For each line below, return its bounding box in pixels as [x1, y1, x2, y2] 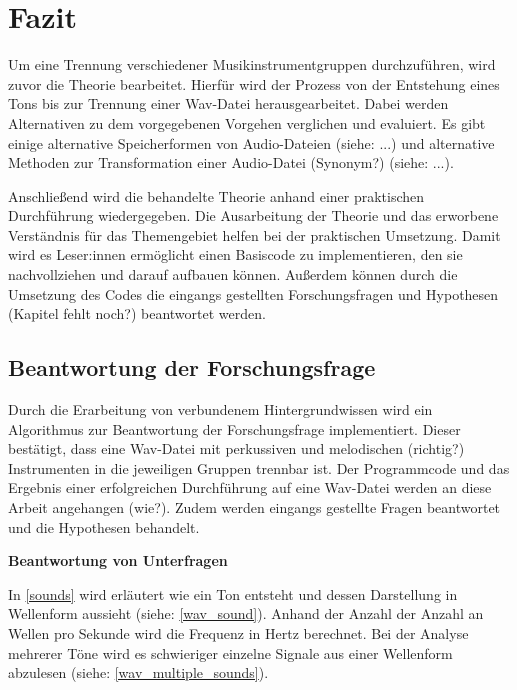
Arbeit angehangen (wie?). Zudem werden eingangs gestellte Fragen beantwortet [8, 497, 501, 518]
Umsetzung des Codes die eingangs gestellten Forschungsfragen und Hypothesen [8, 283, 499, 304]
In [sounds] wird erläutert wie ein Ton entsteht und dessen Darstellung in [8, 583, 458, 604]
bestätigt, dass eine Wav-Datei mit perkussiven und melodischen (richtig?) [8, 438, 465, 459]
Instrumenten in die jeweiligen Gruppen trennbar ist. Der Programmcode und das [8, 457, 510, 478]
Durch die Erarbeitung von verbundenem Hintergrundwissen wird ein [8, 399, 433, 420]
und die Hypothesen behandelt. [8, 516, 200, 537]
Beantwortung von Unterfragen [8, 550, 228, 571]
